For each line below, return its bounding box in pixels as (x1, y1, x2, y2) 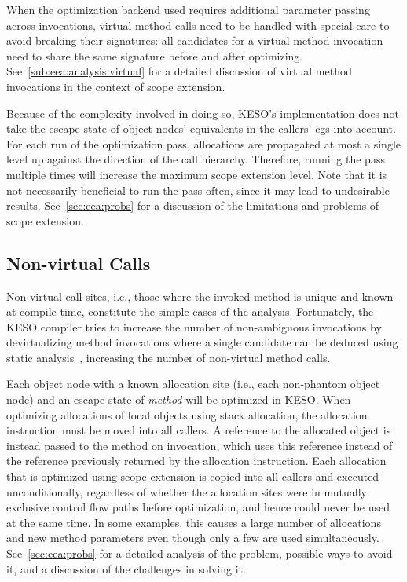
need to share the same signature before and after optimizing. (6, 47, 303, 64)
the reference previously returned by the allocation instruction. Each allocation (6, 452, 387, 469)
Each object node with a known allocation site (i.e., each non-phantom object (6, 375, 380, 392)
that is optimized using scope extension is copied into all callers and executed (6, 468, 379, 485)
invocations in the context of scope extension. (6, 78, 225, 94)
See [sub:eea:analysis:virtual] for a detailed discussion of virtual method (6, 63, 353, 79)
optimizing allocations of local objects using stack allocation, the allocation (6, 406, 368, 423)
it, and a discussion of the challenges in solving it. (6, 560, 246, 577)
